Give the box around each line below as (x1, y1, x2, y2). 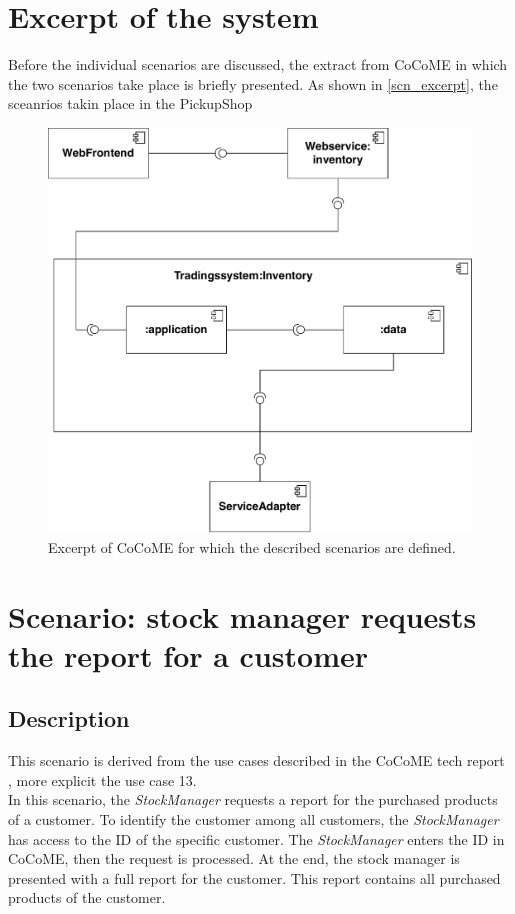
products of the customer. (8, 887, 166, 908)
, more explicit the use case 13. (8, 769, 197, 790)
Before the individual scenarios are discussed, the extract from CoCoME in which (8, 54, 508, 75)
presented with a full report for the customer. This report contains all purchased (8, 867, 501, 888)
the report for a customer (8, 634, 368, 675)
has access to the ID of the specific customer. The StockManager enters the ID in (8, 828, 505, 849)
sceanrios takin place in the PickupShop (8, 93, 253, 114)
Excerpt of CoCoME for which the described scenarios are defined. (48, 536, 456, 557)
